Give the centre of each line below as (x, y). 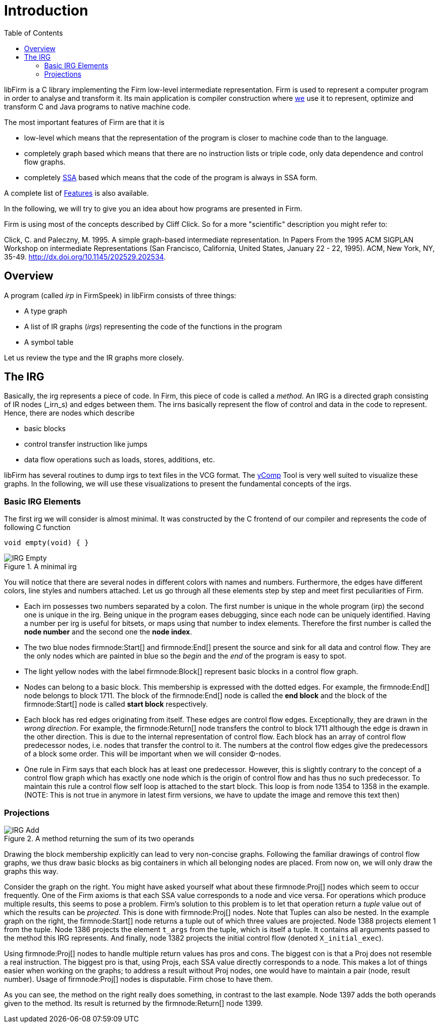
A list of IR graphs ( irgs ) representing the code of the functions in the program (153, 326)
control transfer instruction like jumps (86, 444)
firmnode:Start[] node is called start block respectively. (116, 704)
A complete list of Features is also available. (77, 193)
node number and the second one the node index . (108, 632)
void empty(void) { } (46, 543)
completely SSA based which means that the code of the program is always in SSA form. (171, 177)
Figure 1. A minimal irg (40, 567)
